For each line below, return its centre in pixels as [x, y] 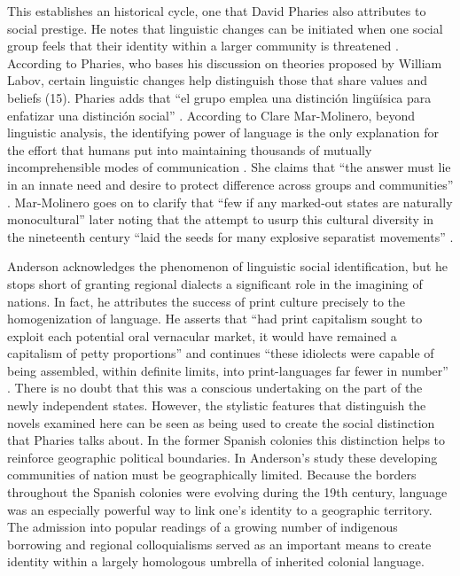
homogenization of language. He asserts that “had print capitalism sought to [215, 319]
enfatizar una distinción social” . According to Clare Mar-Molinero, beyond [211, 115]
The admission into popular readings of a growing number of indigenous [203, 527]
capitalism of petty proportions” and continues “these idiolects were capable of [221, 353]
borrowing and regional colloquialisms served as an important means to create [219, 544]
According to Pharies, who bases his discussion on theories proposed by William [225, 62]
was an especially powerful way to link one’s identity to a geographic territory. [220, 509]
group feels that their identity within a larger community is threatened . [203, 46]
